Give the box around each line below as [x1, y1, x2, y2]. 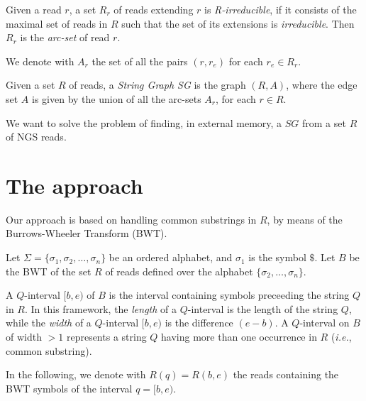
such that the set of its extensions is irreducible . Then [121, 16, 355, 31]
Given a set [6, 77, 55, 92]
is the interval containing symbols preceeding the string [109, 287, 350, 302]
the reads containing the [233, 367, 339, 382]
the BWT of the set [6, 263, 91, 278]
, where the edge [286, 77, 357, 92]
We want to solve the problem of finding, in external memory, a [6, 115, 282, 130]
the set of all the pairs [91, 53, 188, 68]
